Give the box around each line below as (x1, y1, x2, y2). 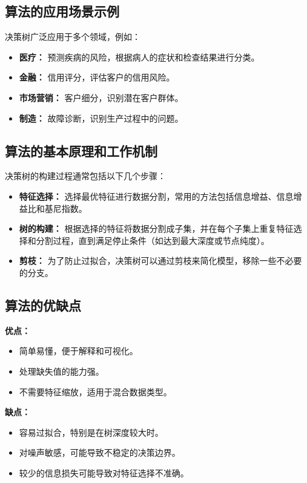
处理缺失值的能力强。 (19, 364, 104, 377)
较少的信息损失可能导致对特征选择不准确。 (19, 466, 189, 479)
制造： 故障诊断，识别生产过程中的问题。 (19, 111, 183, 124)
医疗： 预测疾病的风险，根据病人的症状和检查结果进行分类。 (19, 50, 260, 63)
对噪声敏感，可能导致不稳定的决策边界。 (19, 446, 180, 459)
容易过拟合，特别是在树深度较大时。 (19, 425, 163, 438)
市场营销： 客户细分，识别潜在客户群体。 (19, 91, 183, 103)
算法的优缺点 (5, 295, 81, 314)
